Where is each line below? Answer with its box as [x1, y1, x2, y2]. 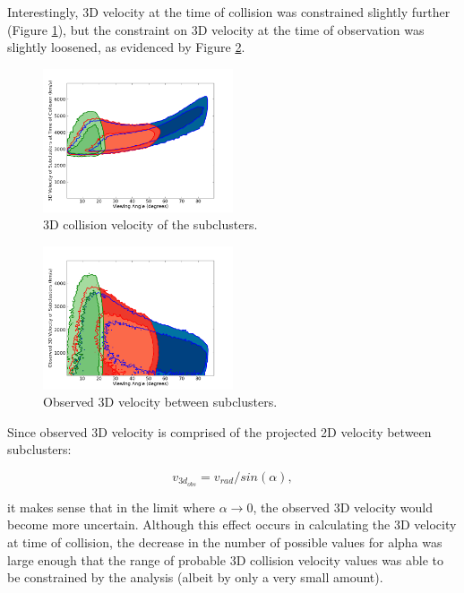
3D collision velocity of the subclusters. [43, 215, 258, 234]
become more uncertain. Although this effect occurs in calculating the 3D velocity [7, 515, 457, 534]
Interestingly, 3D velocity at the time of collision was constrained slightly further [7, 3, 451, 21]
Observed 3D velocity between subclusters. [43, 392, 278, 411]
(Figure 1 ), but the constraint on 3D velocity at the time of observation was [7, 20, 425, 39]
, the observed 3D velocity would [253, 497, 433, 516]
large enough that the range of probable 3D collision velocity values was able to [7, 550, 444, 569]
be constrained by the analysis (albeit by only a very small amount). [7, 568, 383, 587]
